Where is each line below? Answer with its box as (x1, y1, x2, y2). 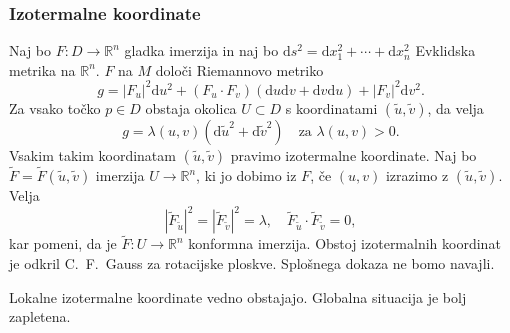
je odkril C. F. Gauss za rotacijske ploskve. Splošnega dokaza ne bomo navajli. (9, 253, 495, 274)
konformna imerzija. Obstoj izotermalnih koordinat (188, 233, 501, 254)
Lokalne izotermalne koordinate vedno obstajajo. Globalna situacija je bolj (9, 286, 467, 307)
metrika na (9, 59, 76, 80)
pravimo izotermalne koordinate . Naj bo (230, 144, 477, 165)
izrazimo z (385, 165, 449, 186)
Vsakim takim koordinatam (9, 144, 176, 165)
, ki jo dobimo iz (196, 165, 297, 186)
